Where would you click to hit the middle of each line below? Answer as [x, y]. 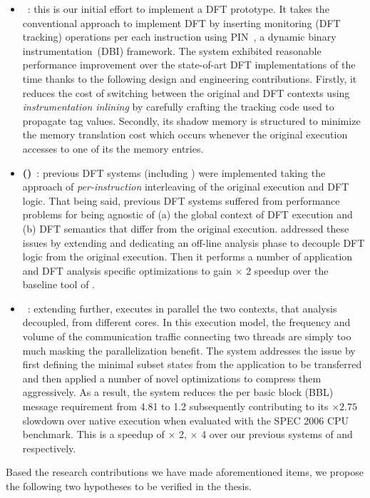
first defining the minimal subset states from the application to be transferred [192, 364]
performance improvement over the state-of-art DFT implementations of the [189, 65]
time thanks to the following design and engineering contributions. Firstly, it [190, 78]
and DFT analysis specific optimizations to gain [127, 270]
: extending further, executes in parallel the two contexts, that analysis [182, 308]
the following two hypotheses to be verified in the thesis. [129, 486]
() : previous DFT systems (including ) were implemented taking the [174, 172]
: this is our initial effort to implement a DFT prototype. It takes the [178, 9]
